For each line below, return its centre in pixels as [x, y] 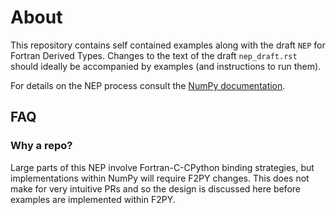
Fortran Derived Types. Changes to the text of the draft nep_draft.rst [154, 55]
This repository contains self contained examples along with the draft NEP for [168, 45]
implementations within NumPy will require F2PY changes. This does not [160, 178]
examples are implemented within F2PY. [93, 199]
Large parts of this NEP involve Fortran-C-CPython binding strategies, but [162, 167]
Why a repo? [41, 146]
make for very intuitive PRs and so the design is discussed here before [155, 188]
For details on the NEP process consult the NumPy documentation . [148, 85]
